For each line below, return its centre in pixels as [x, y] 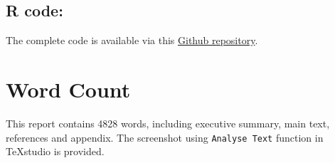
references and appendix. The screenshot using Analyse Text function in [165, 137]
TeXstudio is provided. [55, 151]
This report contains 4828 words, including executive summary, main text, [168, 123]
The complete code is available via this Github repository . [132, 40]
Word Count [68, 89]
